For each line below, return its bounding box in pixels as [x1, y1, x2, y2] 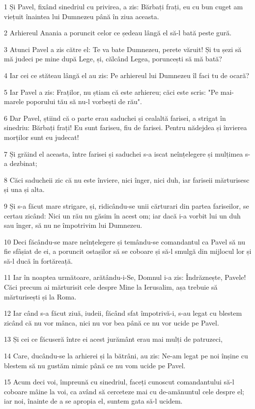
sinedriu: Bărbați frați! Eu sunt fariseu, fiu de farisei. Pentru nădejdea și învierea [4, 122, 247, 133]
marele [4, 96, 24, 107]
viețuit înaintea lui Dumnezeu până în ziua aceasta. [4, 11, 159, 21]
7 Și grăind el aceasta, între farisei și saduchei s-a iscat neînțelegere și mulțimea [4, 148, 243, 159]
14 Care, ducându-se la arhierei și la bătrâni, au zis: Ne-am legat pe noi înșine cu [4, 351, 248, 361]
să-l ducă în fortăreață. [4, 255, 73, 266]
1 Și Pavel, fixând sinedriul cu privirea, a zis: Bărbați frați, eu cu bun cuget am [4, 1, 243, 11]
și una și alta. [4, 184, 45, 194]
